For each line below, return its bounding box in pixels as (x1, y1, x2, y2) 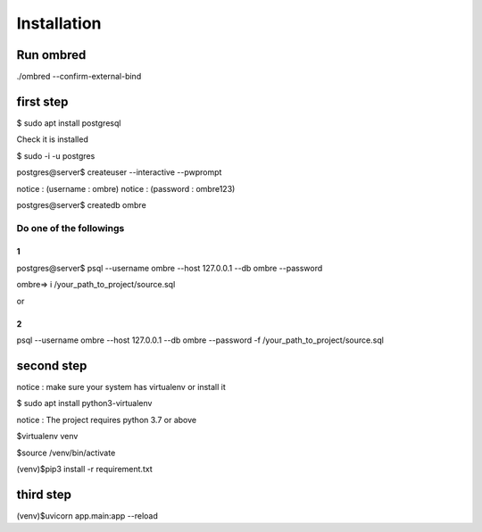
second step (16, 358, 87, 373)
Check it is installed (16, 134, 88, 145)
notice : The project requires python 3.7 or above (16, 414, 196, 425)
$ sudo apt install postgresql (16, 117, 121, 129)
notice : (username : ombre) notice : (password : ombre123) (16, 183, 236, 194)
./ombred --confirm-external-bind (16, 71, 142, 82)
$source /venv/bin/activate (16, 447, 116, 458)
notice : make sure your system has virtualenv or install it (16, 381, 227, 392)
